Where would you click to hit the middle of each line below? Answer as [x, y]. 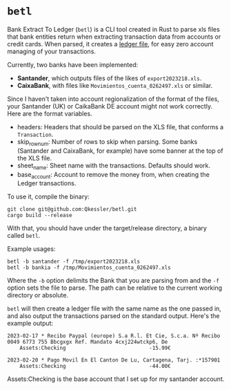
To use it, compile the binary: [48, 197]
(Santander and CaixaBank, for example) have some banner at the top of [120, 151]
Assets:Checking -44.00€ [95, 366]
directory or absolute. [38, 295]
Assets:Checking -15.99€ [95, 348]
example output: [30, 324]
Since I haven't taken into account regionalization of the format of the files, [113, 99]
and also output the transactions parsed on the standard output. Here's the [113, 316]
